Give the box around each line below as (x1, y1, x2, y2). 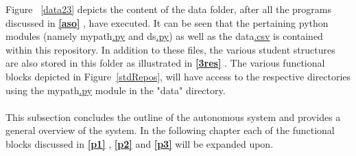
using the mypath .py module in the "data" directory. (5, 82, 226, 97)
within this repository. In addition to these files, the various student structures (5, 42, 335, 56)
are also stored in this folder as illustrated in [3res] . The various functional (5, 56, 325, 70)
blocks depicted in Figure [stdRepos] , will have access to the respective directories (5, 69, 351, 83)
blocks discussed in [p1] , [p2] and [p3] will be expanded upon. (5, 136, 274, 151)
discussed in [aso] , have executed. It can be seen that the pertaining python (5, 15, 329, 30)
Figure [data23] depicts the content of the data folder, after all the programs (5, 2, 332, 16)
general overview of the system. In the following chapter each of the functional (5, 123, 335, 137)
